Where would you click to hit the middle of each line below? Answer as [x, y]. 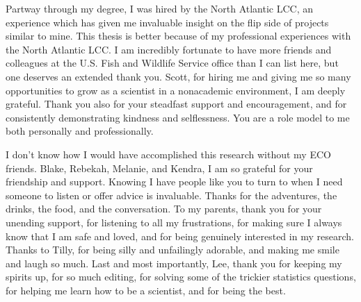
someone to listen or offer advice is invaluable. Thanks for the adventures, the [171, 195]
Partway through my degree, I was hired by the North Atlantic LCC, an [160, 8]
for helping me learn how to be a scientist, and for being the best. [146, 290]
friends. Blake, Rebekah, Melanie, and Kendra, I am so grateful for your [159, 168]
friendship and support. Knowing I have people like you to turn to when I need [174, 182]
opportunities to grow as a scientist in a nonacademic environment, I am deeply [176, 90]
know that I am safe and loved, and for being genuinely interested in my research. [180, 236]
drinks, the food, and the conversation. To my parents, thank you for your [164, 209]
